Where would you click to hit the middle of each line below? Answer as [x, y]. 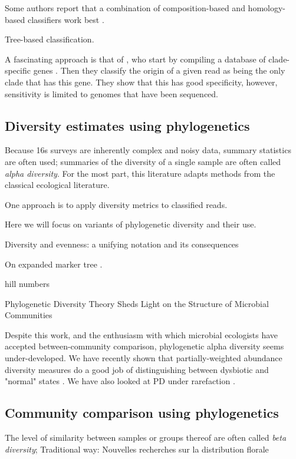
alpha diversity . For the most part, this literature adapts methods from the [140, 173]
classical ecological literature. [57, 185]
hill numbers [27, 284]
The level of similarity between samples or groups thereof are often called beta [146, 437]
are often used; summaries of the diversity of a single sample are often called [143, 161]
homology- [267, 8]
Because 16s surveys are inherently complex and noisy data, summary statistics [148, 150]
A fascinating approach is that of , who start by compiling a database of [135, 59]
